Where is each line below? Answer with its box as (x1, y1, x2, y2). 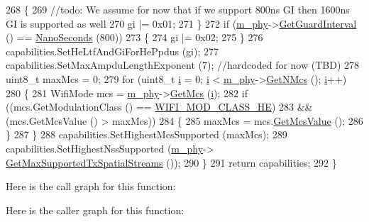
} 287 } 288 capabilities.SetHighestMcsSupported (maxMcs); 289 (6, 127, 287, 142)
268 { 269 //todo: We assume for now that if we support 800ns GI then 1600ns (6, 2, 350, 16)
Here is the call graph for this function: (6, 179, 176, 194)
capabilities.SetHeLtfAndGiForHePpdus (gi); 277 (6, 43, 219, 58)
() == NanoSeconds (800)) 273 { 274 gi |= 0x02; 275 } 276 (6, 30, 263, 45)
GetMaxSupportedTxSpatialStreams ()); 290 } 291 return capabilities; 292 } (6, 155, 337, 170)
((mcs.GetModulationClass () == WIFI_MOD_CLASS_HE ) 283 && (6, 99, 313, 114)
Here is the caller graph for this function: (6, 202, 184, 217)
